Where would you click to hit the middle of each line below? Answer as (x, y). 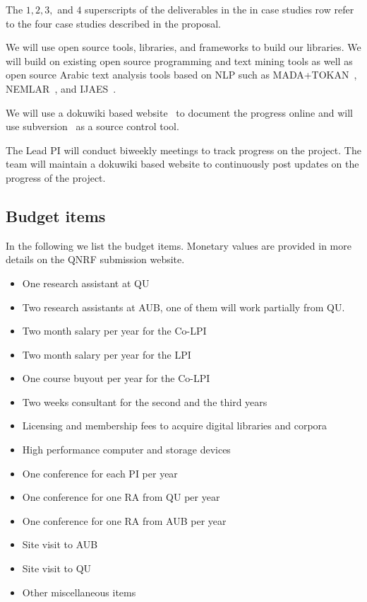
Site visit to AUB (60, 544)
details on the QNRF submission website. (95, 259)
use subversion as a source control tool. (92, 126)
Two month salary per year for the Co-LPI (114, 331)
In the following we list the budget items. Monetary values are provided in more (179, 245)
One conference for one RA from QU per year (121, 497)
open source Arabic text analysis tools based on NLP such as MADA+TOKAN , (181, 75)
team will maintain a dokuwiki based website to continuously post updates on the (182, 164)
